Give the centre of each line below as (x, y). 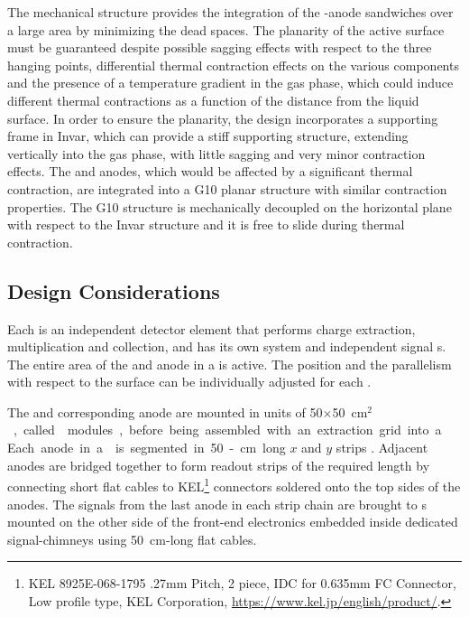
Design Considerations (114, 290)
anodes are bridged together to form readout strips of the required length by (219, 465)
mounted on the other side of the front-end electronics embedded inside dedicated (233, 522)
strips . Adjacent (382, 448)
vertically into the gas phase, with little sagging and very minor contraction (216, 153)
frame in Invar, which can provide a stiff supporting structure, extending (208, 136)
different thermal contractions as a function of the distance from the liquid (213, 100)
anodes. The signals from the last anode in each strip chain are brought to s (217, 504)
